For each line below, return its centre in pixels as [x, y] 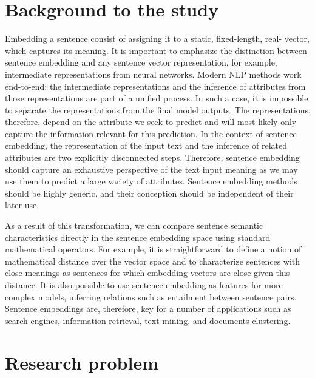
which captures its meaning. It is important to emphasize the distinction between [156, 50]
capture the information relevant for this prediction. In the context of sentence [151, 133]
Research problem [82, 362]
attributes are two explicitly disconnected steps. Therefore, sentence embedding [152, 157]
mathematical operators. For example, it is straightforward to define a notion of [153, 249]
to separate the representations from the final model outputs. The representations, [158, 110]
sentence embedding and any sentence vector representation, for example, [141, 62]
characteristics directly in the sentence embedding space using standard [138, 237]
